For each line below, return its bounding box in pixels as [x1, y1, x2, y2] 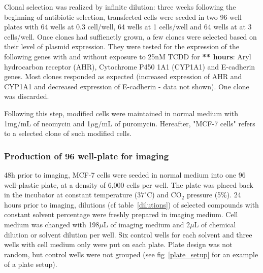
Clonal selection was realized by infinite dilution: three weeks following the [4, 2, 236, 12]
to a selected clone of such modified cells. [4, 128, 132, 139]
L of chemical [194, 219, 236, 229]
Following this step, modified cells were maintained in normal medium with [4, 108, 238, 118]
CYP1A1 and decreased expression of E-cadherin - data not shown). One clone [4, 81, 249, 91]
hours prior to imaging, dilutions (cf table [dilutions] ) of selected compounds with [4, 199, 259, 210]
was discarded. [4, 91, 49, 101]
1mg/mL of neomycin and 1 [4, 118, 91, 128]
